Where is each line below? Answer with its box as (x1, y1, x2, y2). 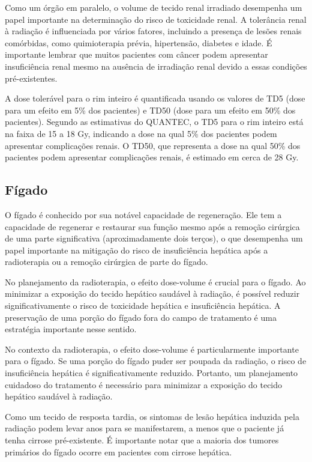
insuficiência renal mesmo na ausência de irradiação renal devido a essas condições (5, 59, 307, 72)
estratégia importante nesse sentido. (5, 323, 137, 335)
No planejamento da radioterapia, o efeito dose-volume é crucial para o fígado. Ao (5, 275, 306, 288)
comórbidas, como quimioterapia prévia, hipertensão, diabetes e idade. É (5, 36, 272, 49)
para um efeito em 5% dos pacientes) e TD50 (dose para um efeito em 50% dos (5, 103, 296, 116)
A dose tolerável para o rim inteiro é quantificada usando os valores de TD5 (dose (5, 92, 305, 105)
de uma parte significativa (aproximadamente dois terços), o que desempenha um (5, 232, 303, 245)
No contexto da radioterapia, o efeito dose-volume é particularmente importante (5, 342, 299, 355)
